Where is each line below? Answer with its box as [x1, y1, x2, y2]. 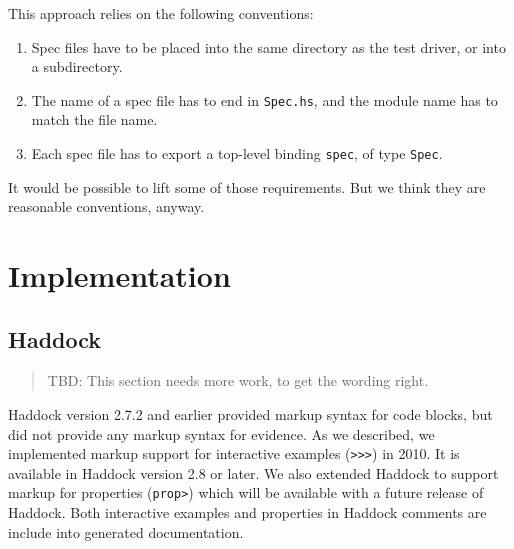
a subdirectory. [31, 56, 123, 77]
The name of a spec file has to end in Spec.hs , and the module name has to [31, 89, 498, 110]
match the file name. [31, 109, 158, 130]
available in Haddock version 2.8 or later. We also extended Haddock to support [8, 462, 499, 483]
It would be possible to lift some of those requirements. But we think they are [8, 176, 486, 197]
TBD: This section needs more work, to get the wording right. [47, 370, 429, 391]
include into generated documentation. [8, 521, 244, 542]
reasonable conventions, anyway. [8, 196, 205, 217]
